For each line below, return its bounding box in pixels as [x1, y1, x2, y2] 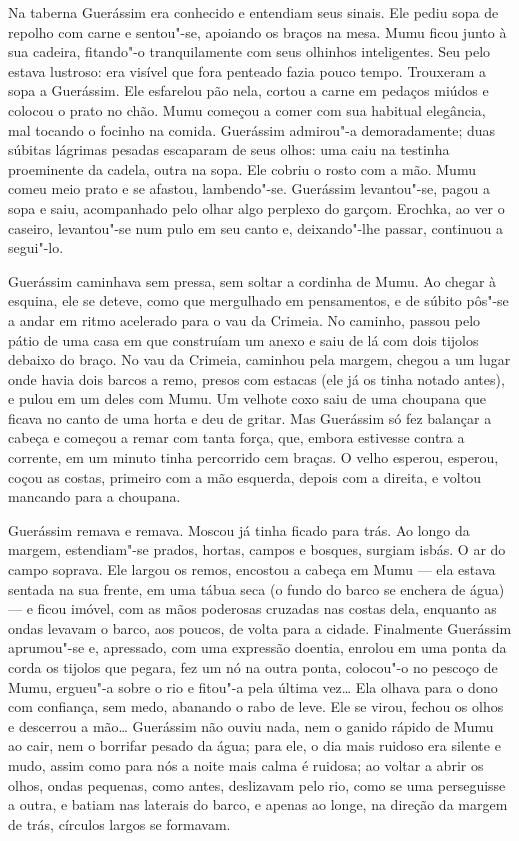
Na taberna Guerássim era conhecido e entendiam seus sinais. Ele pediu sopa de [8, 2, 499, 22]
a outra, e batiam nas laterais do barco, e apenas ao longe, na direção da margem [8, 794, 508, 815]
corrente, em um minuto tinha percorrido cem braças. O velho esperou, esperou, [8, 447, 499, 468]
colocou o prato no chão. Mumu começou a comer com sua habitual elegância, [8, 99, 486, 120]
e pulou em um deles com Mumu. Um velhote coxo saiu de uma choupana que [8, 388, 487, 409]
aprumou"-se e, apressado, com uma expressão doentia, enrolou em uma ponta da [8, 637, 507, 658]
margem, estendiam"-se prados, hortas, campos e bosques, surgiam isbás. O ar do [8, 539, 506, 560]
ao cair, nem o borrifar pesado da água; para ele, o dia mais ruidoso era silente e [8, 735, 501, 756]
